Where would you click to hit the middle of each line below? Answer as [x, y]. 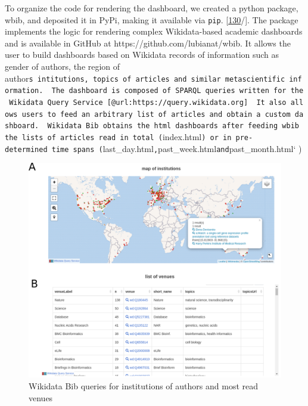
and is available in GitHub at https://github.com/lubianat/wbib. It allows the [148, 43]
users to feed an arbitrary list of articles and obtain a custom [156, 114]
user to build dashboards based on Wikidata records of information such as [142, 55]
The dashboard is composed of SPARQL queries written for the [178, 91]
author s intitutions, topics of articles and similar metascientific [145, 78]
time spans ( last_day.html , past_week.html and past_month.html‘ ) [177, 148]
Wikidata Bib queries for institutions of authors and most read [143, 386]
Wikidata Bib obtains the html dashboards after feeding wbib [173, 126]
